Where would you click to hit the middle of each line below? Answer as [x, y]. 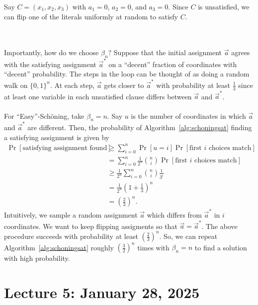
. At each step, [73, 85]
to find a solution [221, 247]
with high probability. [37, 258]
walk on [16, 85]
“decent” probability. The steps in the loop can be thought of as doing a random [127, 74]
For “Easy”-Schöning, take [44, 115]
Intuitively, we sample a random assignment [71, 215]
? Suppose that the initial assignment [165, 52]
